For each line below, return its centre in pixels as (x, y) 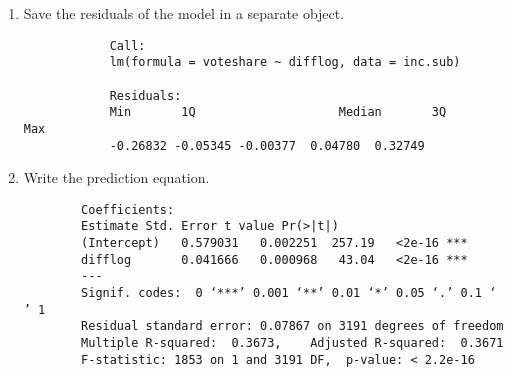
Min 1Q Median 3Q (278, 112)
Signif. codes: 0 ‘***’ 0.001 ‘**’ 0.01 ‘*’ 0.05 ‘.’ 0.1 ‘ (289, 293)
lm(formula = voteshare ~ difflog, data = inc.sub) (285, 62)
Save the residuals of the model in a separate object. (184, 13)
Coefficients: (128, 209)
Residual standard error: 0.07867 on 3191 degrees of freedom (292, 326)
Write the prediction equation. (116, 177)
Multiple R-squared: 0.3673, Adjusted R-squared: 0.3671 (292, 343)
